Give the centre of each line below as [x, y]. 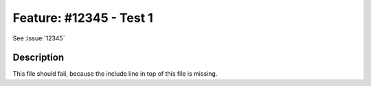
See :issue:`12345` [39, 38]
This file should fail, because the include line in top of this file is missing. [115, 74]
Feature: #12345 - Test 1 [83, 18]
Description [38, 58]
